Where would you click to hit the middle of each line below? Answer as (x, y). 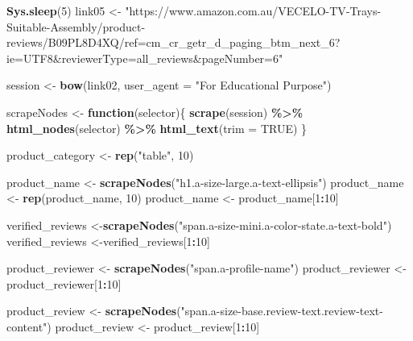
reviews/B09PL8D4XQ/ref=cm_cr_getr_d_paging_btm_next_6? (173, 42)
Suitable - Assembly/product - (76, 26)
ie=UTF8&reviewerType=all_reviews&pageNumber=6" (145, 58)
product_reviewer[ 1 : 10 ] (64, 283)
